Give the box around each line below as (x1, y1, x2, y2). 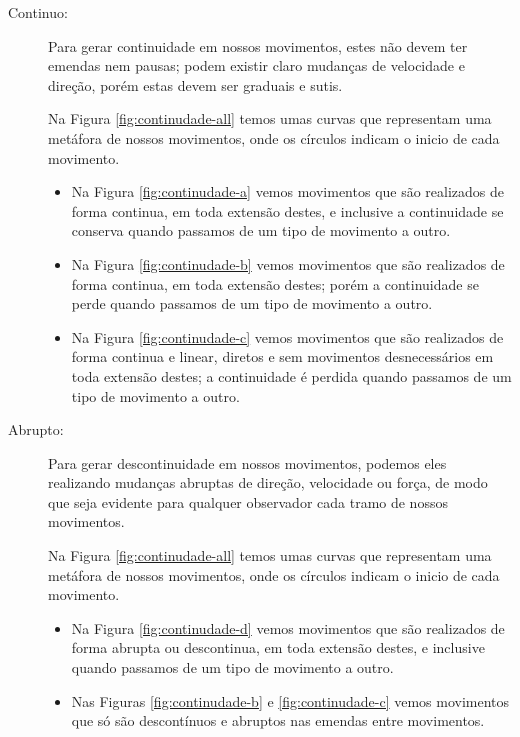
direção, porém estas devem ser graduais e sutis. (48, 74, 343, 95)
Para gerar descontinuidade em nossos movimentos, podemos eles (48, 452, 447, 473)
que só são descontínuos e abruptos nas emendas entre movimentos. (71, 710, 485, 731)
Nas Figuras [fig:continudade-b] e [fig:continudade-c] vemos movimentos (71, 690, 510, 711)
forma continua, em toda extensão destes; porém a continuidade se (71, 273, 479, 294)
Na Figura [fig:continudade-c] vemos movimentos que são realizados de (71, 326, 504, 347)
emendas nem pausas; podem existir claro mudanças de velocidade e (48, 55, 465, 76)
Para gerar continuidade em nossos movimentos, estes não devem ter (48, 35, 468, 56)
